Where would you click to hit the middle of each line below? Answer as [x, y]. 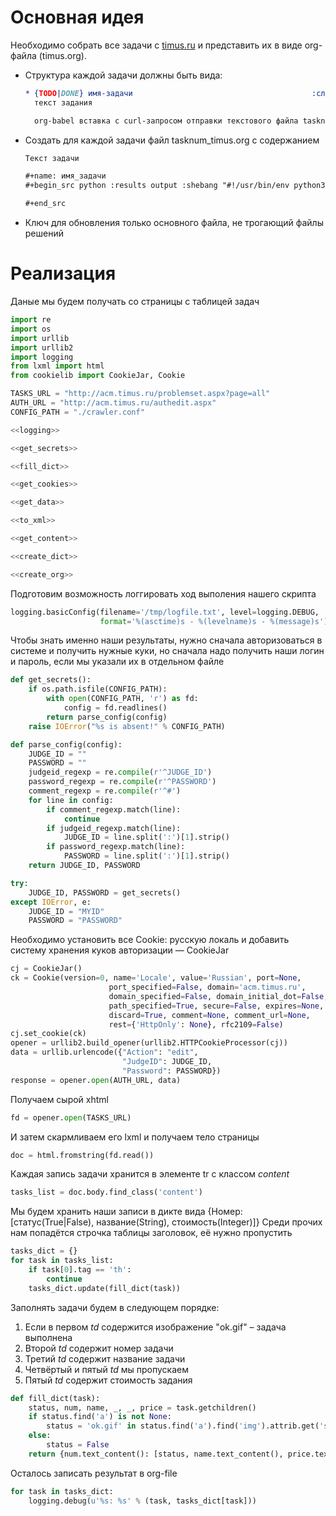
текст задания [63, 102]
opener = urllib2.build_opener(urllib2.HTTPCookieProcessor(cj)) [149, 1043]
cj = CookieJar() [46, 969]
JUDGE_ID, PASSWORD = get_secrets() [105, 892]
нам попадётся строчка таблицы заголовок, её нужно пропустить [151, 1233]
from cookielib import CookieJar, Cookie [98, 376]
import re [31, 320]
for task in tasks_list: [62, 1261]
